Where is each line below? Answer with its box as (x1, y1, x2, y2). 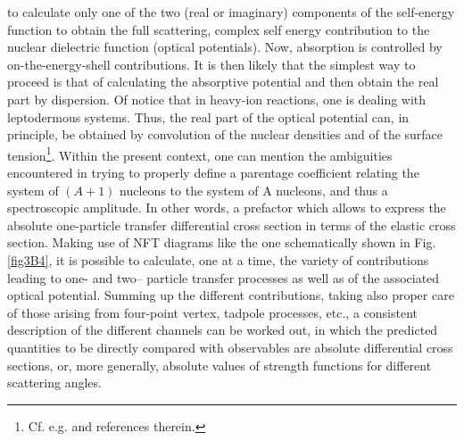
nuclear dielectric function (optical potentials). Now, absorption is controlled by (7, 37, 443, 56)
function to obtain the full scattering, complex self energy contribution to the (7, 20, 430, 38)
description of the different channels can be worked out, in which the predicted (7, 320, 438, 339)
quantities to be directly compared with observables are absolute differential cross (7, 337, 453, 356)
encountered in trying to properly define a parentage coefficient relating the (7, 163, 419, 181)
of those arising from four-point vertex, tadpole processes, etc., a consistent (7, 303, 418, 321)
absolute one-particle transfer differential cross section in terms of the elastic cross (7, 215, 456, 234)
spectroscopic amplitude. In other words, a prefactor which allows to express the (7, 198, 446, 217)
